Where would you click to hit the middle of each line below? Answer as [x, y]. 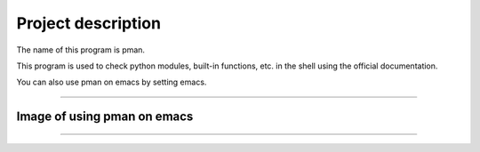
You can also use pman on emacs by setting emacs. [112, 82]
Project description [89, 23]
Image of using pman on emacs [105, 117]
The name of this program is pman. [81, 50]
